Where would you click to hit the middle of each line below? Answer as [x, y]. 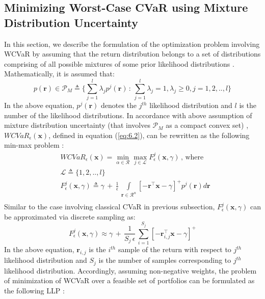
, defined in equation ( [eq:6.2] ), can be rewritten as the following [149, 135]
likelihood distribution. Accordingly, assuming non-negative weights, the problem [130, 270]
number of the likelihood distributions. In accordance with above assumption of [128, 115]
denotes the [119, 105]
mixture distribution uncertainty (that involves [77, 125]
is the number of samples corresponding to [165, 260]
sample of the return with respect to [175, 249]
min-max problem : [34, 145]
